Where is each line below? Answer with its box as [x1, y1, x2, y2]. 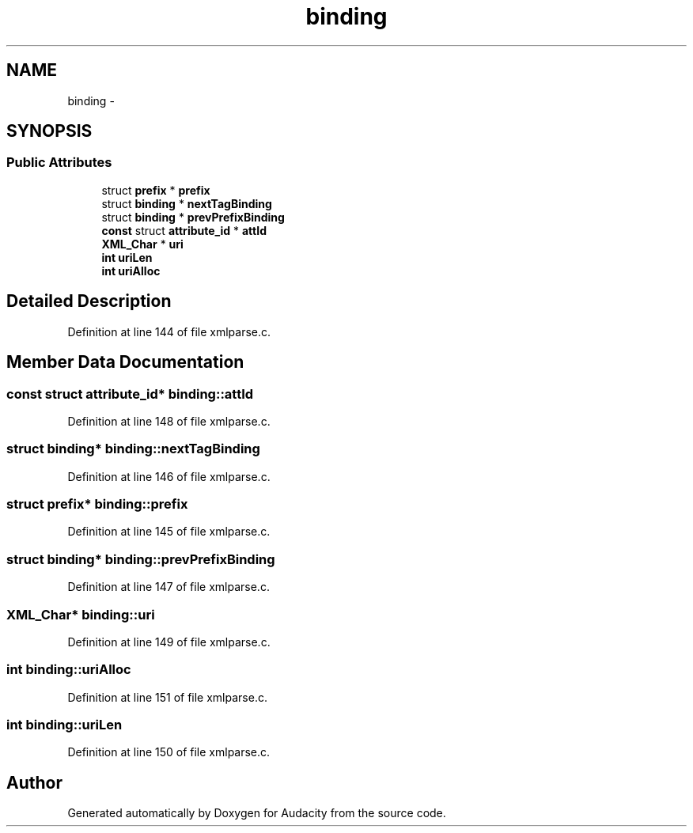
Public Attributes [6, 154, 112, 171]
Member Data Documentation [6, 352, 244, 373]
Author [6, 772, 62, 793]
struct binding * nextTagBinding [101, 196, 272, 210]
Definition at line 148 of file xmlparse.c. [67, 414, 271, 428]
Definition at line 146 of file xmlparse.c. [67, 469, 271, 483]
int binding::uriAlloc [6, 661, 131, 678]
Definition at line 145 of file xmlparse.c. [67, 524, 271, 539]
